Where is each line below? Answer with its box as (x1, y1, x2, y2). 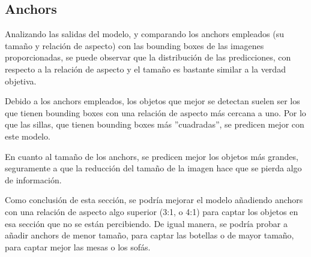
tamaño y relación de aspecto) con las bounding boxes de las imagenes (5, 39, 264, 52)
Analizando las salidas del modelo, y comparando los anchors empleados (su (5, 28, 284, 40)
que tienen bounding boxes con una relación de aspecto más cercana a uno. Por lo (5, 106, 306, 119)
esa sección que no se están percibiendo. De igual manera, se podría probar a (5, 217, 288, 229)
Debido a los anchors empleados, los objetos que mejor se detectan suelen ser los (5, 95, 300, 107)
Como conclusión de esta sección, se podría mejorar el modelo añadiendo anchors (5, 193, 303, 206)
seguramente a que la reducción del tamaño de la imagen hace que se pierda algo (5, 162, 302, 174)
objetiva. (5, 74, 37, 87)
